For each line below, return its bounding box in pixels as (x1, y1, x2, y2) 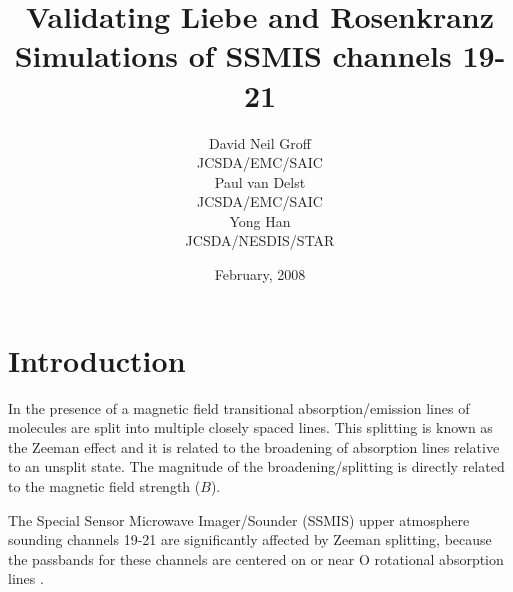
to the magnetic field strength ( (8, 475, 201, 496)
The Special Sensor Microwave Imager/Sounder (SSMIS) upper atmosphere (8, 509, 470, 530)
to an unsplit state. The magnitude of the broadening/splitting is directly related (8, 456, 505, 477)
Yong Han (229, 210, 291, 231)
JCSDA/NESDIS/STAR (185, 230, 335, 251)
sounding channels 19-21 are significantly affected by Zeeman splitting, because (8, 529, 492, 550)
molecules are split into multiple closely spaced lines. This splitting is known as (8, 417, 493, 438)
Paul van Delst (214, 171, 306, 192)
